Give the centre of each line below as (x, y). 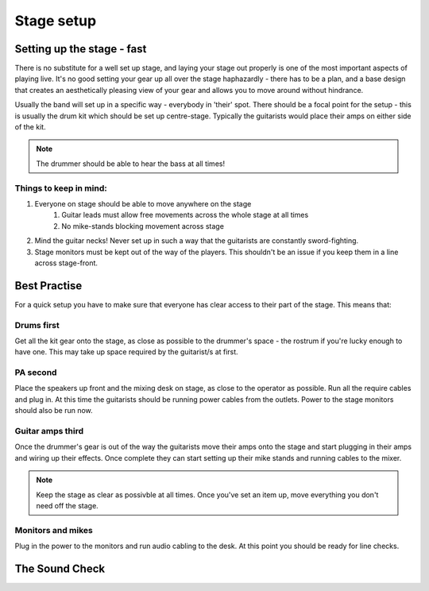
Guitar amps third (49, 431)
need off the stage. (67, 505)
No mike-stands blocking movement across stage (143, 226)
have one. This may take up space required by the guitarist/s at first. (126, 352)
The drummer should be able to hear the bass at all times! (131, 164)
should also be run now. (54, 411)
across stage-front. (66, 263)
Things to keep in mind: (61, 188)
